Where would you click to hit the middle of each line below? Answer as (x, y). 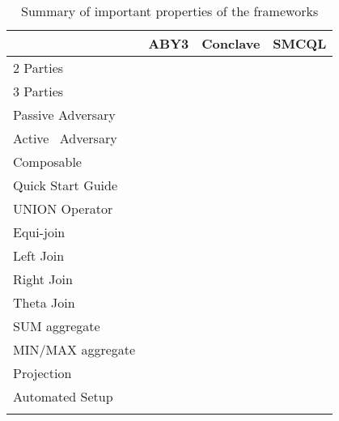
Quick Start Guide (66, 185)
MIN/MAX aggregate (74, 349)
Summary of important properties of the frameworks (170, 11)
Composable (47, 162)
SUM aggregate (57, 326)
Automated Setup (63, 396)
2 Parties (38, 68)
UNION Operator (63, 208)
